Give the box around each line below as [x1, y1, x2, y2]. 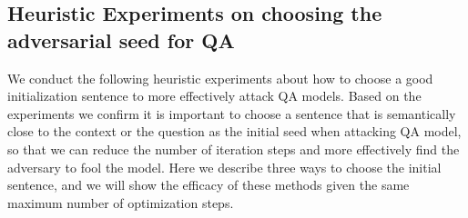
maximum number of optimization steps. [7, 193, 234, 212]
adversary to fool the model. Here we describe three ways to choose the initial [7, 157, 442, 176]
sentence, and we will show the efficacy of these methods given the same [7, 175, 410, 194]
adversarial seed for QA [7, 25, 235, 54]
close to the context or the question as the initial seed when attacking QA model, [7, 122, 462, 141]
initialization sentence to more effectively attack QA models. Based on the [7, 86, 422, 105]
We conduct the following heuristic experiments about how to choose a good [7, 68, 433, 87]
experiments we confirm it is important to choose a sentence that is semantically [7, 104, 456, 123]
